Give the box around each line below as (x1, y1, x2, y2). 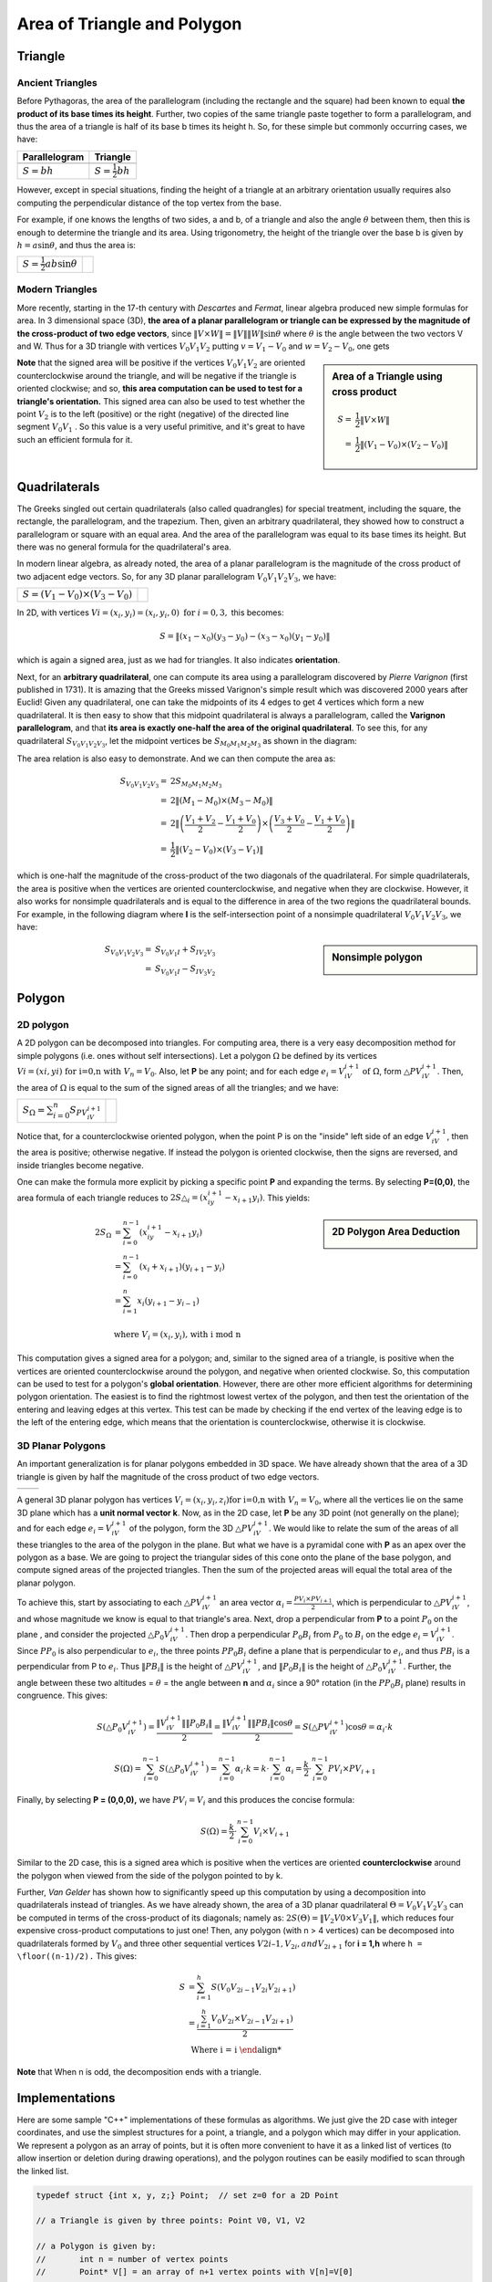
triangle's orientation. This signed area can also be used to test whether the (16, 395, 305, 406)
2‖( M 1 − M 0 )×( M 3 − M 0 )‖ (169, 795, 273, 808)
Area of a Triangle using (332, 371, 443, 383)
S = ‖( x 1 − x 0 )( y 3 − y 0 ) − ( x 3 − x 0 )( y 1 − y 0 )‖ (159, 631, 331, 644)
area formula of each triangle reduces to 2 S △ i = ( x (16, 1192, 209, 1205)
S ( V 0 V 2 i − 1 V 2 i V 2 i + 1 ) (210, 1982, 296, 1994)
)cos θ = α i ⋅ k (344, 1722, 394, 1734)
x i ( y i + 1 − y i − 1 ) (137, 1295, 200, 1308)
